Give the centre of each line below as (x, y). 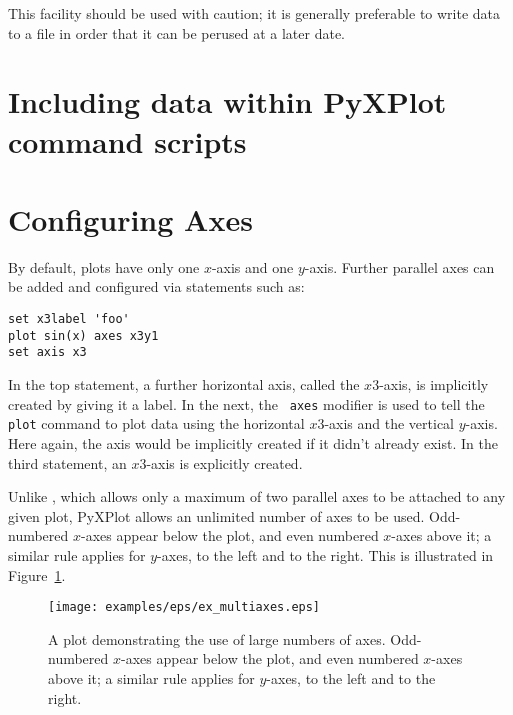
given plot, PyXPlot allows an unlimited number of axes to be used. (216, 515)
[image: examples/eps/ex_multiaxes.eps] (184, 607)
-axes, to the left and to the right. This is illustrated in (325, 554)
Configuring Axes (130, 218)
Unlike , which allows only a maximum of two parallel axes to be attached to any (257, 496)
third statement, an (67, 462)
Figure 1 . (37, 574)
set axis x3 (47, 352)
